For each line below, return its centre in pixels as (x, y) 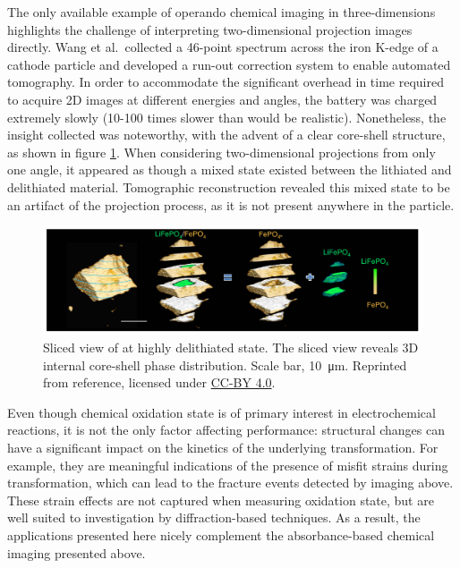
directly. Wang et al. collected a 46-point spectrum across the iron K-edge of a (223, 47)
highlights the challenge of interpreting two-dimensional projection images (210, 29)
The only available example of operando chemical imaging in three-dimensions (221, 12)
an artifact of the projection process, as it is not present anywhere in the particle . (231, 204)
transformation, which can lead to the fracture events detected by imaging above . (230, 483)
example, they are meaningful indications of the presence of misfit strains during (228, 465)
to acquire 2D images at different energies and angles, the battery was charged (222, 99)
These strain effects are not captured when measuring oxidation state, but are (221, 500)
